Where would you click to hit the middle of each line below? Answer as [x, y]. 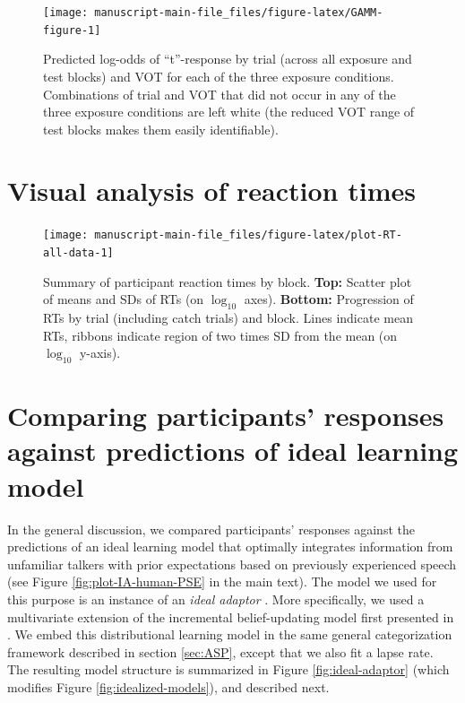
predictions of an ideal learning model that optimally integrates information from [230, 547]
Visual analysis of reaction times [211, 191]
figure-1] [72, 30]
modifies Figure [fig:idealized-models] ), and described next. [168, 686]
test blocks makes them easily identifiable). [161, 129]
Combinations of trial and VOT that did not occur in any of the [220, 94]
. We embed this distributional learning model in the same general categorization [230, 634]
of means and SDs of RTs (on [124, 299]
